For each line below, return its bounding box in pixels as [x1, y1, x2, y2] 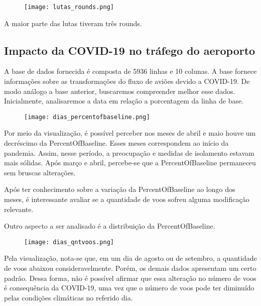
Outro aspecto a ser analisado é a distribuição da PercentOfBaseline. [4, 221, 215, 231]
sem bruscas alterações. [4, 167, 76, 177]
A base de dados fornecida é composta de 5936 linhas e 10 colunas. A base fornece [4, 66, 257, 76]
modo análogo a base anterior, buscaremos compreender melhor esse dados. [4, 85, 235, 96]
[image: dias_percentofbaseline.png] [24, 113, 150, 121]
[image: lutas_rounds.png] [24, 4, 114, 11]
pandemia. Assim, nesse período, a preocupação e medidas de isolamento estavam [4, 147, 254, 158]
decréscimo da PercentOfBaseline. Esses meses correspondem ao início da [4, 138, 229, 148]
